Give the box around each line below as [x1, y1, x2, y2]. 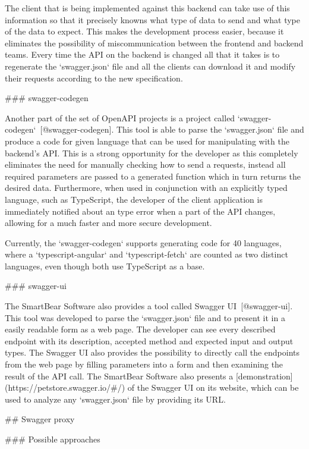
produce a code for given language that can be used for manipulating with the [5, 134, 289, 147]
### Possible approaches [5, 433, 100, 445]
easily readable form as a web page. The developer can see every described [5, 323, 276, 335]
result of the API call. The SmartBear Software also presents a [5, 369, 234, 382]
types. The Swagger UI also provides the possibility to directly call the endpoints [5, 346, 300, 359]
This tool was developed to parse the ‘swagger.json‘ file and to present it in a [5, 311, 285, 324]
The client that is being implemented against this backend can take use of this [5, 2, 290, 14]
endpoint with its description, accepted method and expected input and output [5, 334, 294, 347]
